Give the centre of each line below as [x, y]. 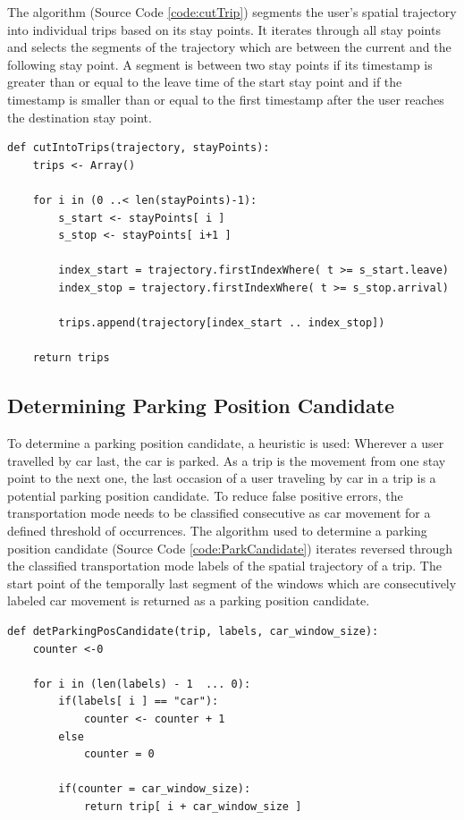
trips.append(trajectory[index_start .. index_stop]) [222, 323]
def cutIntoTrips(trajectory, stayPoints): [139, 148]
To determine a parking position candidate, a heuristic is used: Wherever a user [226, 443]
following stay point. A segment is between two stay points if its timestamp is [220, 64]
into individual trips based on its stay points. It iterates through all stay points [224, 29]
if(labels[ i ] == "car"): [139, 702]
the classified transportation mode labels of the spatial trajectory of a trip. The [224, 566]
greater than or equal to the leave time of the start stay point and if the [205, 82]
